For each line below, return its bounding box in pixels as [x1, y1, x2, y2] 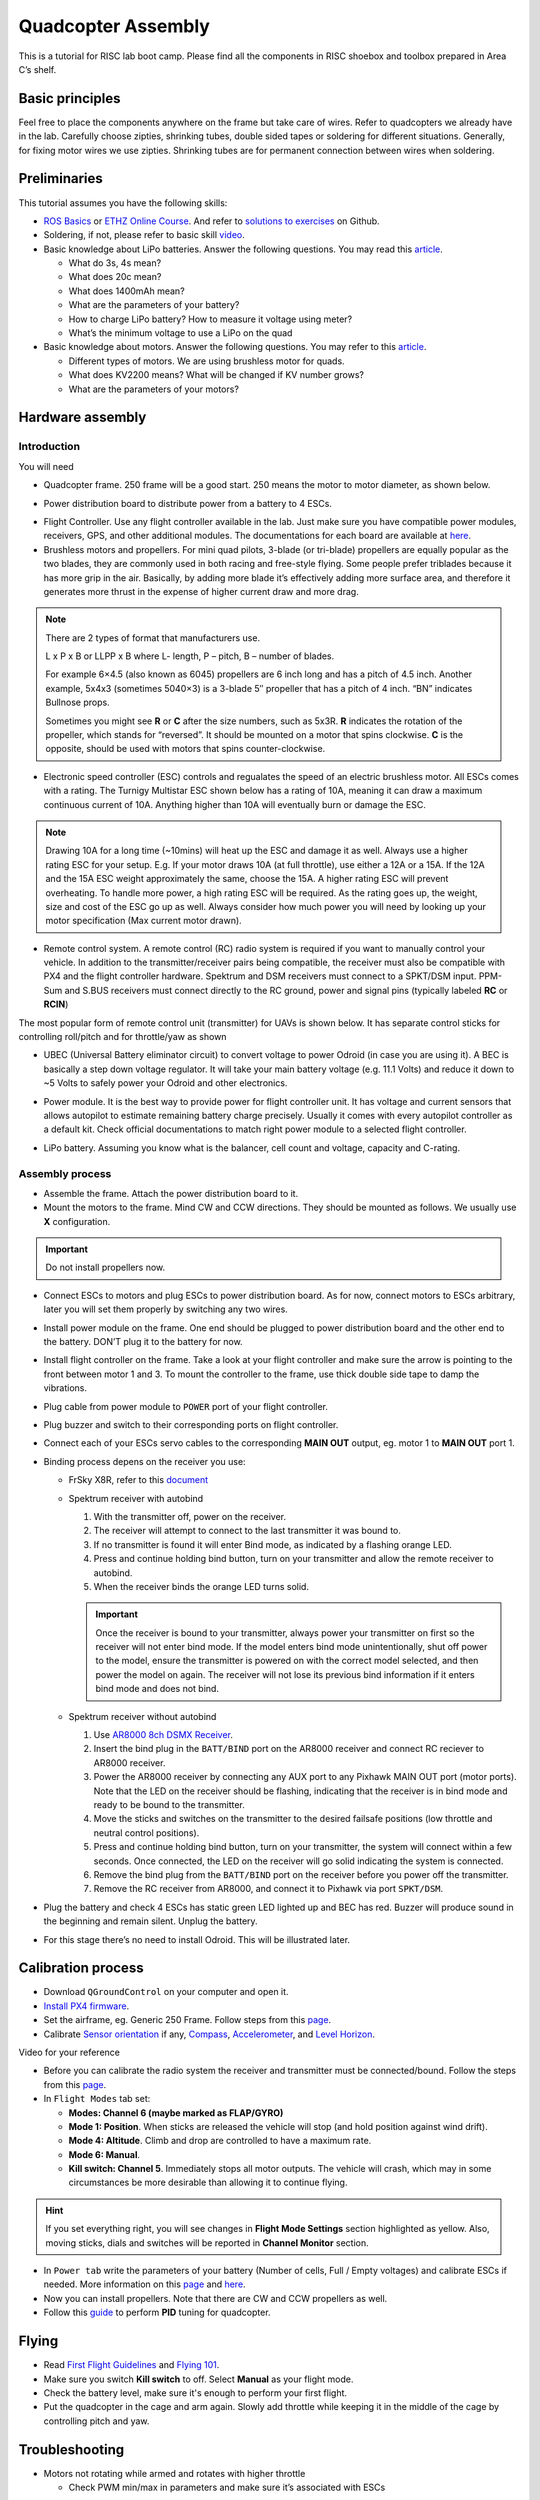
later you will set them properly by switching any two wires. [43, 1303, 289, 1315]
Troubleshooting [18, 2441, 125, 2458]
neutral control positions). [93, 1826, 200, 1839]
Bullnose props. [45, 696, 110, 709]
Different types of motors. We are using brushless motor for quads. [68, 355, 345, 367]
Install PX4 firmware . [43, 2000, 130, 2012]
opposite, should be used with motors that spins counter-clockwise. [45, 743, 326, 755]
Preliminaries [18, 170, 104, 187]
